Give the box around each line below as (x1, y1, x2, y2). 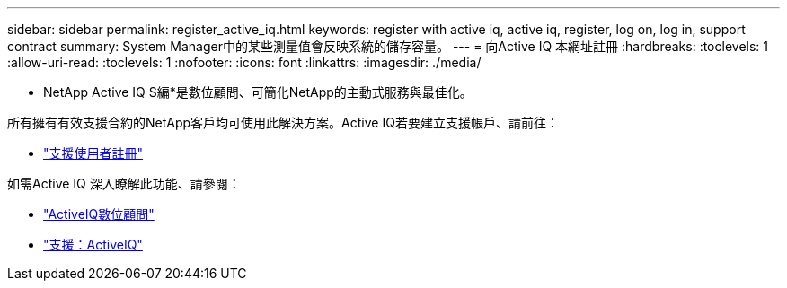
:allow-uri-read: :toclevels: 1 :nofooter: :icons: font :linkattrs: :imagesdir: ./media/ (7, 55, 482, 70)
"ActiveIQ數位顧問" (43, 206, 155, 222)
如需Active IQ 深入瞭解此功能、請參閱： (7, 176, 241, 191)
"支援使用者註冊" (43, 145, 144, 161)
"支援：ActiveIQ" (43, 237, 143, 252)
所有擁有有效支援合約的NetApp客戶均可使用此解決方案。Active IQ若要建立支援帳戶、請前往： (7, 115, 559, 130)
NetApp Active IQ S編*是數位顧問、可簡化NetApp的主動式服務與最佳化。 (43, 84, 473, 100)
